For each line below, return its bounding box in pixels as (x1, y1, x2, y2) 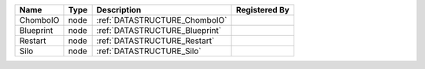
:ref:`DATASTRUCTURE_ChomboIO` (96, 15, 227, 25)
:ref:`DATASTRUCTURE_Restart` (96, 35, 215, 46)
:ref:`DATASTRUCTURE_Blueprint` (96, 25, 222, 35)
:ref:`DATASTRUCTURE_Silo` (96, 45, 201, 56)
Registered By (235, 5, 290, 15)
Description (96, 5, 142, 15)
